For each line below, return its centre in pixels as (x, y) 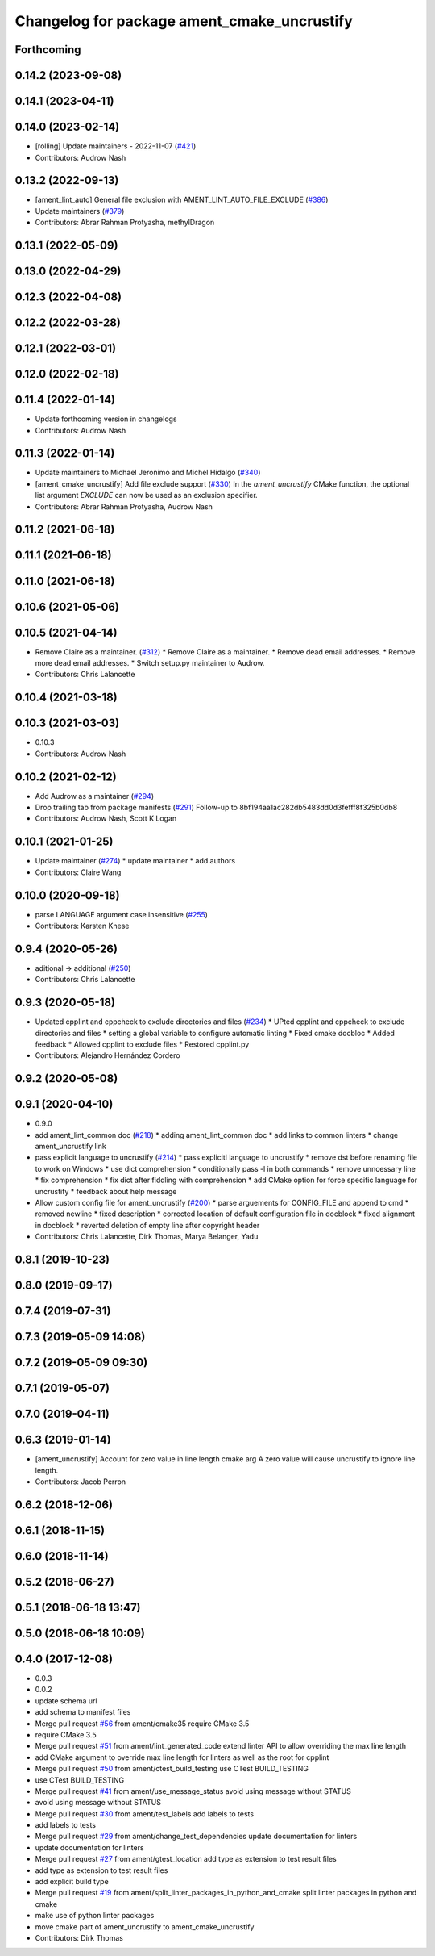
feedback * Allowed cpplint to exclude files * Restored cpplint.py (142, 1044)
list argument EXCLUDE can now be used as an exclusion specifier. (146, 495)
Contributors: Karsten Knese (82, 926)
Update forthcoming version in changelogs (106, 419)
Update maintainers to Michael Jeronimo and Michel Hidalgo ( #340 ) (148, 473)
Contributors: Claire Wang (78, 872)
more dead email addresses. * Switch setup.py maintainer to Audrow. (150, 663)
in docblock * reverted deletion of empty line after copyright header (147, 1225)
